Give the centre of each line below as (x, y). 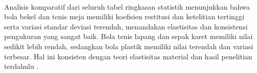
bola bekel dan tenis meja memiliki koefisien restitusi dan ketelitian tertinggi (124, 16)
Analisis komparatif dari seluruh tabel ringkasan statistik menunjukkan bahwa (127, 6)
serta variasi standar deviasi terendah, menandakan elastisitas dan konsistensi (126, 26)
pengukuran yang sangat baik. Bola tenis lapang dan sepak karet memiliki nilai (128, 36)
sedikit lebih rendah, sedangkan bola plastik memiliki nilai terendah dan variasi (129, 46)
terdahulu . (21, 66)
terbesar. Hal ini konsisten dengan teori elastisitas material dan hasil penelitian (128, 56)
